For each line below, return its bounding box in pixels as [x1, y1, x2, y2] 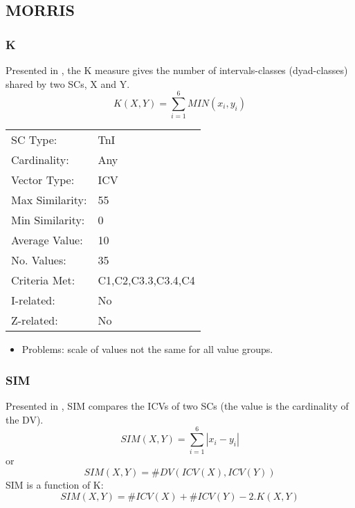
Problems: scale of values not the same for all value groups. [21, 342, 273, 356]
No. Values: [11, 252, 66, 269]
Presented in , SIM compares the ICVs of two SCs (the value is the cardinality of [6, 399, 349, 413]
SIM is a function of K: [6, 478, 104, 492]
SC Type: [11, 131, 57, 148]
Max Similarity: [11, 192, 87, 208]
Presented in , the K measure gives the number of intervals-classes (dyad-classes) [6, 63, 348, 77]
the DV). [6, 412, 44, 426]
